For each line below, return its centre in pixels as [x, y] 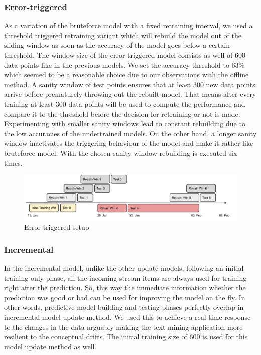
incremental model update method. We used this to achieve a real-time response [127, 317]
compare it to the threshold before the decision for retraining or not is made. [122, 114]
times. [13, 163]
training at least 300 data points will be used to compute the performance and [125, 104]
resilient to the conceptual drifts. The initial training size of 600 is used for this [126, 337]
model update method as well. [50, 346]
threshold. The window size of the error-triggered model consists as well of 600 [125, 55]
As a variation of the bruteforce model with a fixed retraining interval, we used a [128, 25]
